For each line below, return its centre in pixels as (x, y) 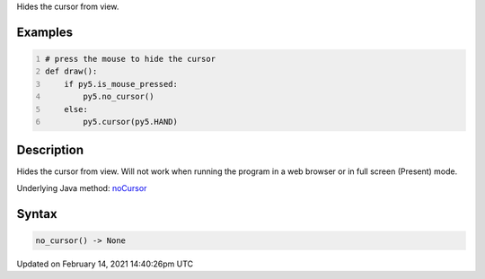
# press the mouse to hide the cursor (130, 59)
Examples (45, 32)
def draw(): (71, 71)
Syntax (37, 214)
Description (50, 150)
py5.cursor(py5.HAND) (130, 122)
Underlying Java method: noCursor (82, 187)
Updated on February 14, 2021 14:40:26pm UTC (105, 264)
